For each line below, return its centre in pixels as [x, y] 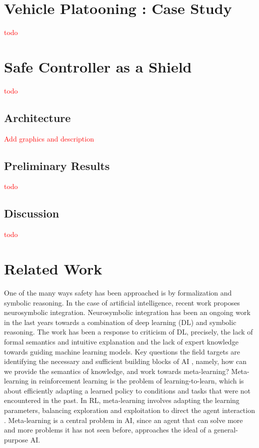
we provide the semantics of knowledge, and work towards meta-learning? [116, 371]
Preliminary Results [57, 165]
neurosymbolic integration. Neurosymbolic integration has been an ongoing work [127, 312]
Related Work [53, 269]
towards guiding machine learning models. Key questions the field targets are [122, 351]
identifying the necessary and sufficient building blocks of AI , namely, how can [125, 361]
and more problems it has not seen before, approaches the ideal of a [108, 430]
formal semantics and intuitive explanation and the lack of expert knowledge [121, 341]
